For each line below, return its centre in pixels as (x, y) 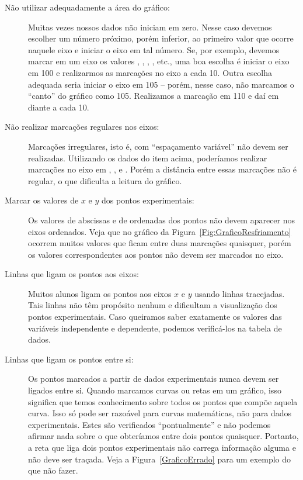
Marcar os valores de (42, 200)
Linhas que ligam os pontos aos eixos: (72, 274)
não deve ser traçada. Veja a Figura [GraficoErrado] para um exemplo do (160, 459)
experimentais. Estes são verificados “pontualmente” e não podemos (149, 424)
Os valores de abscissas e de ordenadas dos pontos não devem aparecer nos (162, 220)
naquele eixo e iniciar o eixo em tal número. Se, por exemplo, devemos (154, 49)
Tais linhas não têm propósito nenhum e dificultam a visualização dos (153, 305)
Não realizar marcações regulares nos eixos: (82, 127)
